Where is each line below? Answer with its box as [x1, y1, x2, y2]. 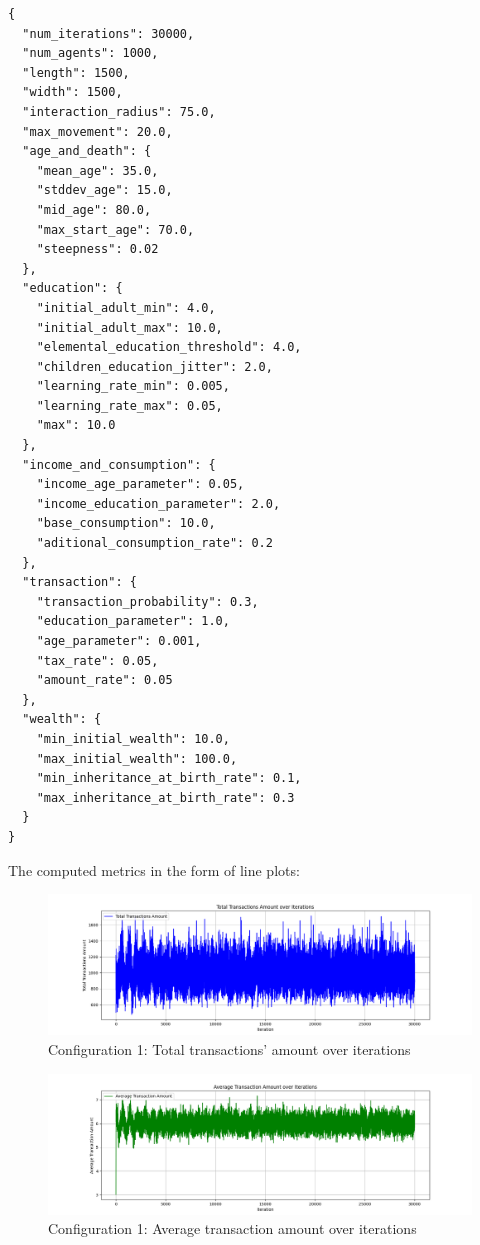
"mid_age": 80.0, [36, 202, 152, 217]
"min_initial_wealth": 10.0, [36, 731, 230, 746]
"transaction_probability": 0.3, [36, 594, 259, 609]
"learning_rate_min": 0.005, [36, 379, 230, 394]
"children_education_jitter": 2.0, [36, 359, 273, 374]
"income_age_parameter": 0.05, [36, 477, 245, 492]
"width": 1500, [22, 85, 123, 100]
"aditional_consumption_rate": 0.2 [36, 536, 273, 551]
